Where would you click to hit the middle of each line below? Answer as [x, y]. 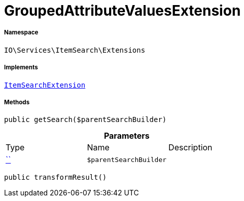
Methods [17, 102]
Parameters [127, 136]
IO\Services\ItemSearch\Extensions [75, 50]
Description [190, 148]
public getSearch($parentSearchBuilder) [85, 120]
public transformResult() [56, 177]
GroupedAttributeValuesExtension [123, 11]
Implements [21, 68]
